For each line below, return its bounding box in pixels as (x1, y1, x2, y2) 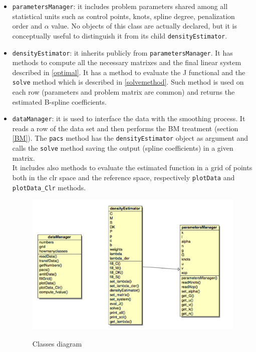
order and (12, 21, 43, 31)
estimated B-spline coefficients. (12, 96, 107, 107)
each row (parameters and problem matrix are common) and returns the (12, 87, 235, 97)
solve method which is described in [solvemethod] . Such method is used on (12, 77, 244, 87)
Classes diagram (32, 338, 82, 348)
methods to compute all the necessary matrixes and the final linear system (12, 57, 241, 68)
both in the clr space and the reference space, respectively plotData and (12, 172, 235, 182)
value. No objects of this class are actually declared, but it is (51, 21, 237, 31)
